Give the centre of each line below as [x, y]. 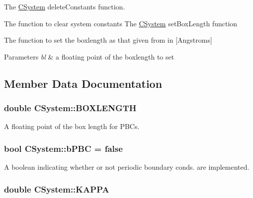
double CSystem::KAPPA [57, 189]
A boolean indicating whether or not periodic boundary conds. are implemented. [127, 167]
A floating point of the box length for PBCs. [72, 126]
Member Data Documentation [83, 83]
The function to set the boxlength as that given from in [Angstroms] [108, 40]
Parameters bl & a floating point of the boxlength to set [89, 56]
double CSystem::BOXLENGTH [70, 108]
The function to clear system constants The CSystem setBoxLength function [121, 23]
